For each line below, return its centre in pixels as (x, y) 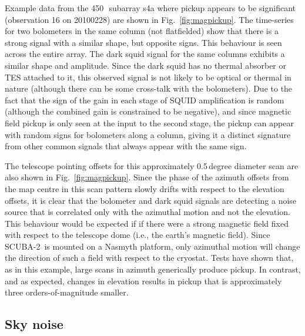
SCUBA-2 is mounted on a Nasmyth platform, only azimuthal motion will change (152, 246)
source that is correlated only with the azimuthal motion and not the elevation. (148, 212)
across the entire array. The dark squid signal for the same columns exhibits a (145, 54)
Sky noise (34, 324)
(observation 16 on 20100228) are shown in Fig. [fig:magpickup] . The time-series (149, 19)
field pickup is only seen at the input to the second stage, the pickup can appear (149, 122)
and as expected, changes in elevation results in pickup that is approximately (143, 280)
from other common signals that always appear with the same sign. (126, 146)
